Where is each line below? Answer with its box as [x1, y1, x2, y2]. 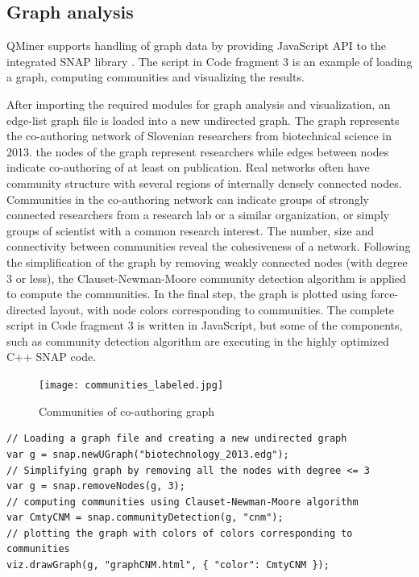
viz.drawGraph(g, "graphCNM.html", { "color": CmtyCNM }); [6, 559, 330, 571]
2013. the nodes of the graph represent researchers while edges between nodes [6, 143, 389, 160]
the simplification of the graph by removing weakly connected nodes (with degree [6, 253, 408, 270]
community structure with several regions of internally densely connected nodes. [6, 174, 402, 191]
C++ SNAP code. [6, 348, 97, 365]
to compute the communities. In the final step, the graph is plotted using [6, 285, 367, 302]
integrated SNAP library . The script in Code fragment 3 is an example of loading [6, 52, 413, 69]
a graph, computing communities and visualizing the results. [6, 68, 305, 85]
